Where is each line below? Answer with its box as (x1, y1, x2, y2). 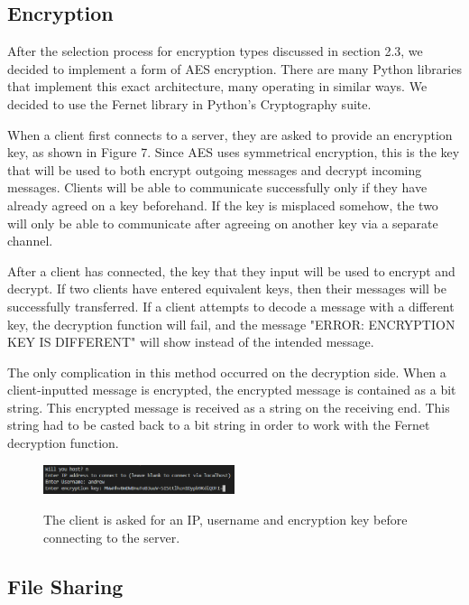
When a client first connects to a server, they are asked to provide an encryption (7, 125, 453, 144)
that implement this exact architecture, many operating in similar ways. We (7, 77, 428, 96)
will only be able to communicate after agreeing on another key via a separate (7, 213, 438, 232)
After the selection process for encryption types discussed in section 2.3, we (7, 42, 423, 60)
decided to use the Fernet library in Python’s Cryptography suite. (7, 94, 372, 113)
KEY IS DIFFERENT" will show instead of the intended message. (7, 332, 374, 351)
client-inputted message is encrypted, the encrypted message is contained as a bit (7, 380, 456, 399)
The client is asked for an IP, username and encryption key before (43, 510, 408, 529)
